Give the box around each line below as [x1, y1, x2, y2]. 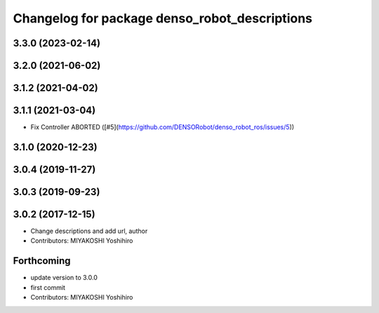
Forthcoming [13, 255, 71, 267]
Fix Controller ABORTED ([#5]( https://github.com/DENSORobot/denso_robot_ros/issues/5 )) [30, 123, 295, 131]
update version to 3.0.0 [30, 274, 98, 282]
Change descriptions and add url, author [30, 227, 148, 235]
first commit [30, 283, 66, 291]
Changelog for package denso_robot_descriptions [13, 11, 312, 26]
